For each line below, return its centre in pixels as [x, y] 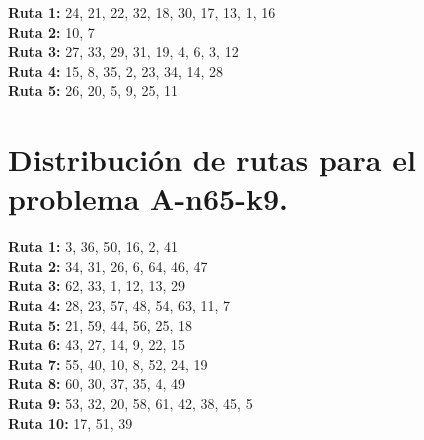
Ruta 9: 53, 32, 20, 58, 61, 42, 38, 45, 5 [130, 403]
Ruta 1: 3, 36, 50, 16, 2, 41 [93, 246]
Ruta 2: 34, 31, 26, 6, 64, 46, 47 [108, 265]
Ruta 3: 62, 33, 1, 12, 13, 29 [96, 285]
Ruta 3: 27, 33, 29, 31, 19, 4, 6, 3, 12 [123, 51]
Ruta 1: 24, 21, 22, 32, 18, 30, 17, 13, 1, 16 [142, 12]
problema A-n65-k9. [148, 198]
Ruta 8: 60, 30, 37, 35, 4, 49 [96, 383]
